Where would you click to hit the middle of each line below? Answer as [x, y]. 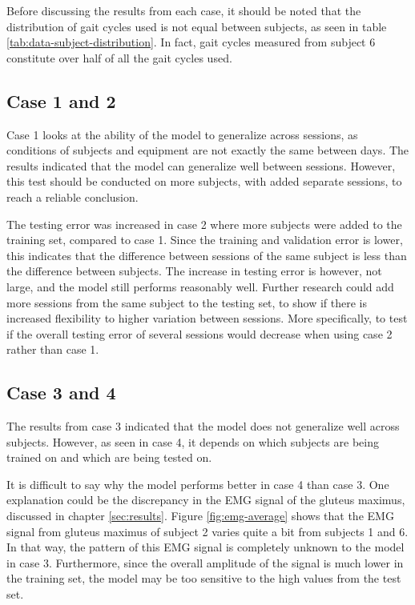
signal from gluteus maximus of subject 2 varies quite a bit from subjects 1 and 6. [207, 531]
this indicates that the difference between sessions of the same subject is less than [207, 255]
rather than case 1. [53, 349]
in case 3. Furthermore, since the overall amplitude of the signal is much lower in [205, 562]
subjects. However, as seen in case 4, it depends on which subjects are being [193, 441]
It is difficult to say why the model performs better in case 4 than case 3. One [198, 484]
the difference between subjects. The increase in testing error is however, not [194, 271]
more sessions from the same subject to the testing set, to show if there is [187, 302]
